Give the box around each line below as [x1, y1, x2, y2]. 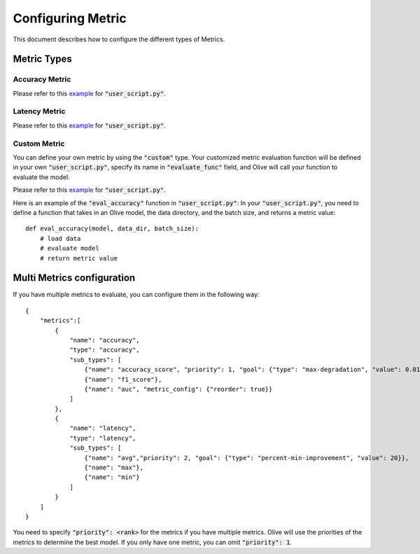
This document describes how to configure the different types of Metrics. [13, 35, 225, 43]
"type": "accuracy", [69, 346, 140, 354]
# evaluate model [39, 244, 99, 252]
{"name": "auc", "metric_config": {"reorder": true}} [84, 385, 273, 393]
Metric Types [13, 53, 73, 65]
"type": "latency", [69, 434, 136, 442]
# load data [39, 235, 81, 242]
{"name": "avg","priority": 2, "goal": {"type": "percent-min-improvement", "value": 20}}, [84, 454, 409, 462]
